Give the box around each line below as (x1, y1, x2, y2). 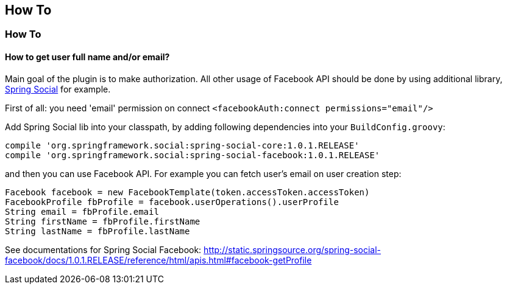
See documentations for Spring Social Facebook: (5, 244, 202, 255)
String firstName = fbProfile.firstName (5, 216, 200, 226)
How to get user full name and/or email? (5, 52, 170, 63)
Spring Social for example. (5, 83, 111, 94)
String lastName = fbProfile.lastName (5, 226, 190, 236)
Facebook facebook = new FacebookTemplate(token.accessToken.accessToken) (5, 187, 370, 197)
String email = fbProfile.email (5, 206, 159, 217)
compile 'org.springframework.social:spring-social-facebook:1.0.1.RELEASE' (5, 150, 380, 160)
